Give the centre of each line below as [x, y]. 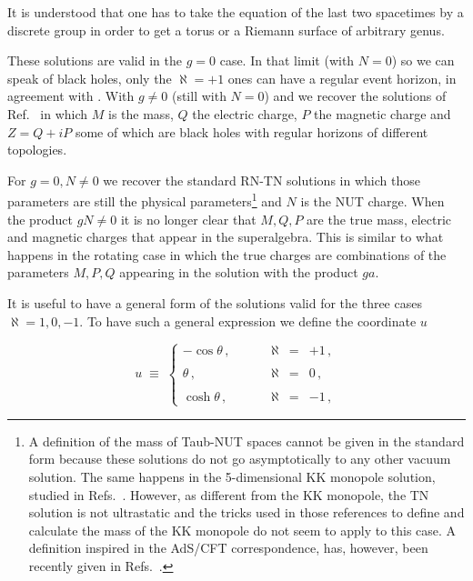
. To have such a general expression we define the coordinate [248, 321]
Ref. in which [48, 113]
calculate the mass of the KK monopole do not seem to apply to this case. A [242, 530]
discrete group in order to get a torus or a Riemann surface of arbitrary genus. [226, 30]
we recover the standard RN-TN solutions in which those [262, 180]
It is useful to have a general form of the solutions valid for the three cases [215, 302]
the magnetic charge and [382, 113]
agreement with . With [71, 96]
